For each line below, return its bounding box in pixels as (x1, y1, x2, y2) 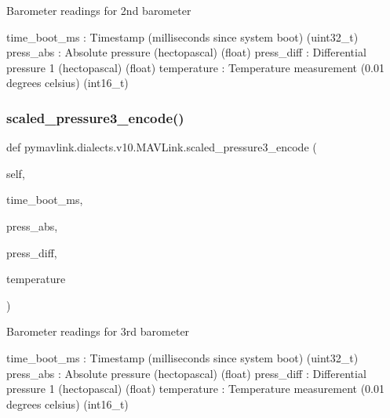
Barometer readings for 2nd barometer (6, 2, 191, 18)
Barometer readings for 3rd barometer (6, 323, 190, 340)
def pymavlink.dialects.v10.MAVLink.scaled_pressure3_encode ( (6, 139, 317, 155)
